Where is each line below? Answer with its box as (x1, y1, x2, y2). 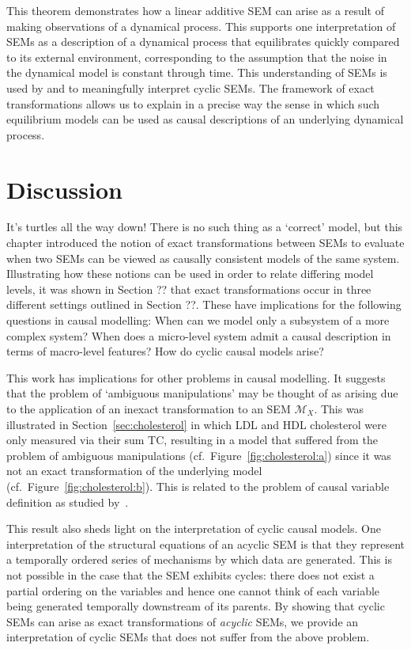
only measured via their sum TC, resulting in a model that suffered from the (6, 431, 378, 448)
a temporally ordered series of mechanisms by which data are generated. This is (6, 551, 392, 568)
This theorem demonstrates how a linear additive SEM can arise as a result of (6, 2, 384, 18)
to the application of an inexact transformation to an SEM (6, 401, 291, 416)
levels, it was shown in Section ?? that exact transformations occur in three (6, 280, 371, 297)
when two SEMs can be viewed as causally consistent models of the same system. (6, 249, 400, 266)
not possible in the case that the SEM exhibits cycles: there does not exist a (6, 566, 375, 583)
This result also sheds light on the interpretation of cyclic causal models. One (6, 520, 381, 537)
